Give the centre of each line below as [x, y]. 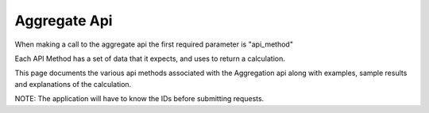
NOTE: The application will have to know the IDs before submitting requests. [139, 99]
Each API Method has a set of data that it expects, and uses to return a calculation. [150, 58]
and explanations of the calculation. [73, 84]
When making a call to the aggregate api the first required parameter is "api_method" [154, 44]
